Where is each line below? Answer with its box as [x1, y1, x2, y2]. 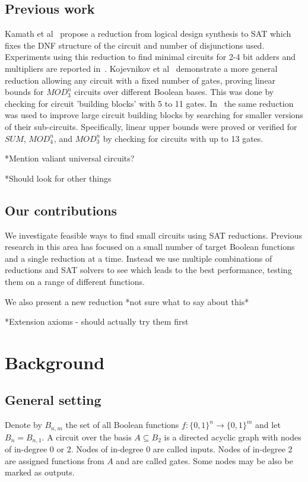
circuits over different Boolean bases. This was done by [74, 85, 274, 98]
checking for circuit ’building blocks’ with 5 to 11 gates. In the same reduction [5, 97, 294, 109]
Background [5, 350, 105, 374]
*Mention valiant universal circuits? [5, 152, 135, 164]
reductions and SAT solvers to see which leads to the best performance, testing [5, 264, 292, 276]
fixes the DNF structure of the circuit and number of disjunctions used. [5, 39, 265, 51]
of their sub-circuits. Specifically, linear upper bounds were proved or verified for [5, 120, 297, 132]
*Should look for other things [5, 172, 112, 184]
